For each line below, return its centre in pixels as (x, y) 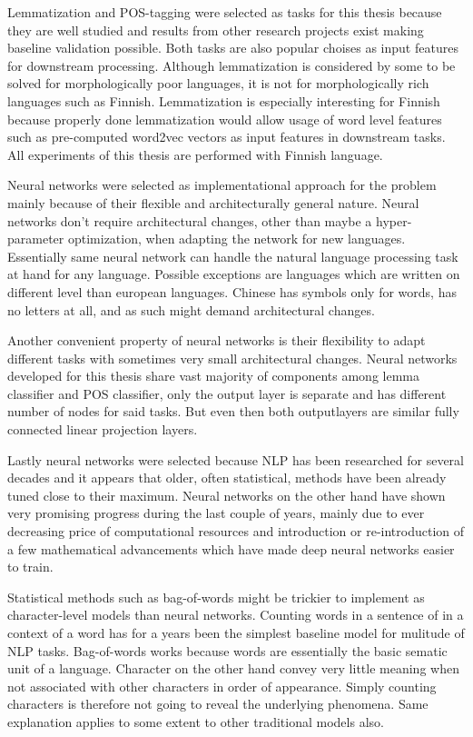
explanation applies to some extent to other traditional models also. (196, 721)
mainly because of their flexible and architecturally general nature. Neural (213, 202)
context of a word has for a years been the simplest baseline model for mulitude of (236, 632)
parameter (36, 239)
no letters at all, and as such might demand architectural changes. (191, 309)
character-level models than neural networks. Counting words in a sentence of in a (236, 615)
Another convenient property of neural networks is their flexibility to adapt (217, 340)
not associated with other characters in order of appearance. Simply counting (222, 686)
